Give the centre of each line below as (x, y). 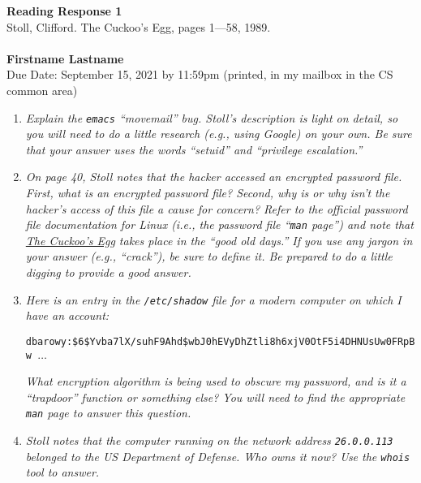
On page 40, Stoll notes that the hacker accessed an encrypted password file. (214, 177)
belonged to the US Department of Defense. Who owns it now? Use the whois (218, 456)
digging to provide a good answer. (108, 272)
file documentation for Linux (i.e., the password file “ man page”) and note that (219, 224)
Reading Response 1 (64, 11)
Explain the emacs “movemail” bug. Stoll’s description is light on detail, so (212, 117)
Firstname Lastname (65, 58)
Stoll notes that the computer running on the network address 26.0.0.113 (209, 440)
